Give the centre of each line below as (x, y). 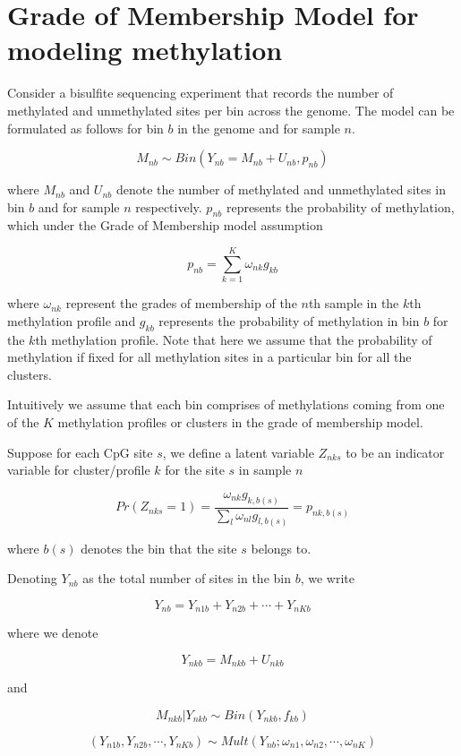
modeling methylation (145, 50)
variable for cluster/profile (79, 470)
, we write (327, 578)
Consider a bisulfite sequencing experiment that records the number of (201, 93)
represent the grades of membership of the (181, 303)
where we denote (53, 633)
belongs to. (281, 548)
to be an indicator (395, 452)
